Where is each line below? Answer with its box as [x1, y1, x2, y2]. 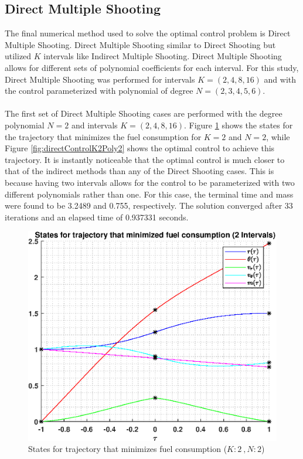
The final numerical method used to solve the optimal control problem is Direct [5, 27, 291, 39]
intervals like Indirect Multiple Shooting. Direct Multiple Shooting [43, 50, 282, 62]
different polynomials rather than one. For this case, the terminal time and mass [5, 188, 294, 200]
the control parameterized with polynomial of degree [5, 84, 193, 97]
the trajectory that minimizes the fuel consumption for [5, 130, 202, 142]
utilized [5, 50, 32, 62]
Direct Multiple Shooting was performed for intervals [5, 73, 195, 85]
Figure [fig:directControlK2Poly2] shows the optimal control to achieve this [5, 142, 275, 154]
